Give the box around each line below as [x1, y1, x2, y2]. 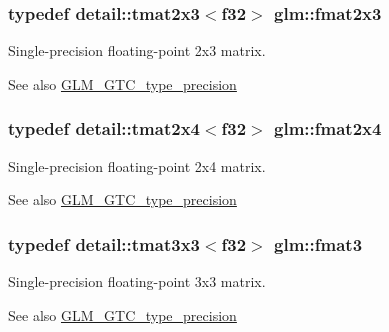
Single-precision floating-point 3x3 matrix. [8, 271, 266, 292]
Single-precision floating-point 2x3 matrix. [8, 40, 266, 61]
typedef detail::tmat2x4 [8, 116, 200, 141]
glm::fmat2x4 [274, 116, 382, 141]
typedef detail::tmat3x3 [8, 231, 200, 256]
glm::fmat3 [274, 231, 363, 256]
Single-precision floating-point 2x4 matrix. [8, 155, 266, 176]
